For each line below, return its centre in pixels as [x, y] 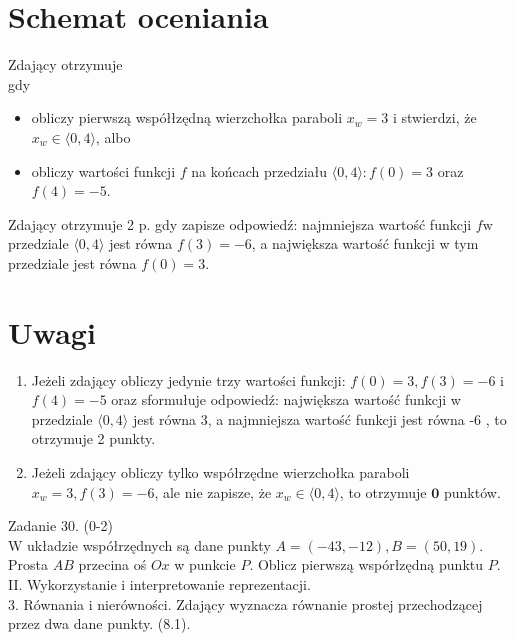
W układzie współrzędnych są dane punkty [139, 544]
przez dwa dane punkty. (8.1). [99, 623]
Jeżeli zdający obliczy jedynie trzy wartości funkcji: [188, 379]
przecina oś [112, 564]
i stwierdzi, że [434, 117]
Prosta [28, 564]
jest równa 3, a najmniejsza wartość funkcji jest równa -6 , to [319, 418]
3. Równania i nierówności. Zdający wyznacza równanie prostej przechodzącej [245, 603]
